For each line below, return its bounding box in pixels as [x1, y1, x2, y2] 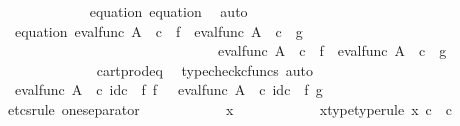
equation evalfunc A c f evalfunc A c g [14, 20, 303, 41]
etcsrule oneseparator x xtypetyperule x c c [8, 98, 453, 119]
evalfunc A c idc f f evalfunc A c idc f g [14, 79, 323, 100]
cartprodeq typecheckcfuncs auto [96, 59, 314, 80]
